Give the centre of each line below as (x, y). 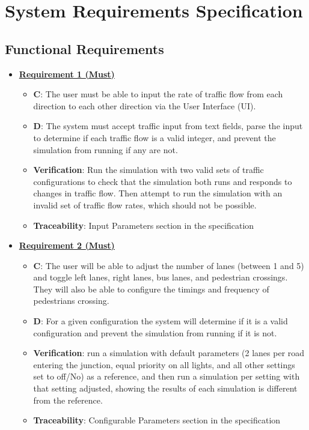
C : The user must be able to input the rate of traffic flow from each (158, 94)
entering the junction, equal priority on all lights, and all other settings (164, 364)
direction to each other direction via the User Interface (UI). (145, 105)
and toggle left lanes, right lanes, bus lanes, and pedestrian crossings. (161, 277)
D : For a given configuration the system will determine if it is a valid (161, 321)
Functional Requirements (84, 48)
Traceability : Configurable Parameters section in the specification (157, 420)
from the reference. (68, 400)
